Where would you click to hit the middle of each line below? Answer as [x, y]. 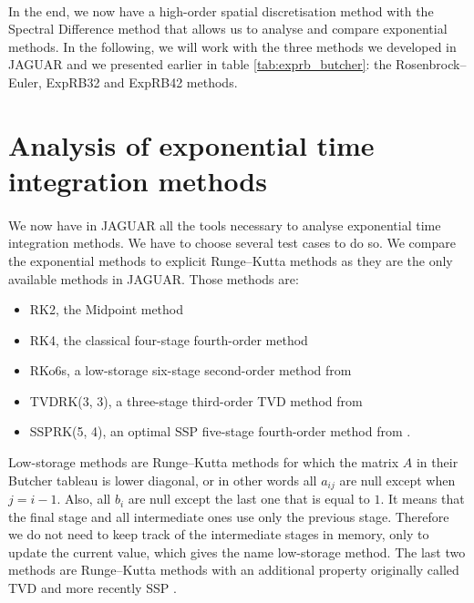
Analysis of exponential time [191, 144]
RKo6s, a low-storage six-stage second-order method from [191, 370]
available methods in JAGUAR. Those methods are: [154, 278]
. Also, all [84, 499]
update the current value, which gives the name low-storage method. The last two [237, 552]
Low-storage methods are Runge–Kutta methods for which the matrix [204, 462]
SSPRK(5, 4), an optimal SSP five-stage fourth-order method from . [220, 431]
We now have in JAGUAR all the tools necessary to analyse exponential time [225, 225]
